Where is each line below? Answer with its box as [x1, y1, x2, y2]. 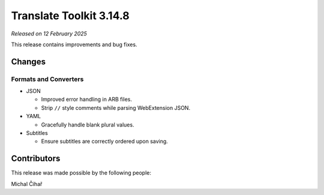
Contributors [11, 154, 61, 164]
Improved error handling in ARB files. [41, 96, 132, 103]
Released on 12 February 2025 [11, 30, 87, 37]
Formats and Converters [11, 75, 84, 83]
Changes [11, 56, 46, 67]
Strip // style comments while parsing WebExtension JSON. [41, 104, 191, 111]
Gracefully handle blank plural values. [41, 121, 134, 128]
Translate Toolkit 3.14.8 [11, 9, 130, 22]
